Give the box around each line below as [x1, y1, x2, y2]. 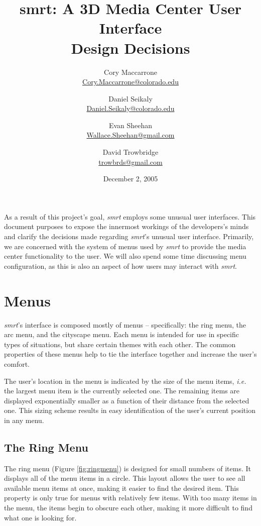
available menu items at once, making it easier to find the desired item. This [4, 482, 239, 493]
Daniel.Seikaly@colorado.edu [86, 103, 175, 114]
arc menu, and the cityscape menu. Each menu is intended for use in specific [4, 329, 239, 340]
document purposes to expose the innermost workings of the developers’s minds [4, 221, 249, 232]
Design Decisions [71, 37, 190, 58]
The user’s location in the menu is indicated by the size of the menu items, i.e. [4, 375, 246, 386]
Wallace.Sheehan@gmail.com [86, 130, 175, 140]
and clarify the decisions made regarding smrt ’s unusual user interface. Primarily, [4, 231, 254, 242]
